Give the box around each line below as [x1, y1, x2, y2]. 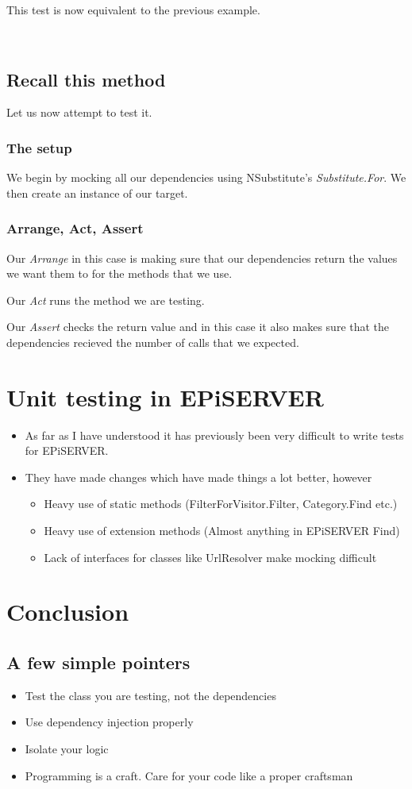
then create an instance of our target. [6, 184, 188, 201]
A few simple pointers [6, 650, 191, 675]
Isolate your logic [25, 741, 109, 757]
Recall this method [6, 67, 166, 91]
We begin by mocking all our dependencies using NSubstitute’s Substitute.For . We [6, 169, 406, 186]
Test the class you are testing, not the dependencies [25, 687, 276, 703]
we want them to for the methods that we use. [6, 265, 233, 282]
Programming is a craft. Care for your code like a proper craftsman [25, 767, 353, 783]
